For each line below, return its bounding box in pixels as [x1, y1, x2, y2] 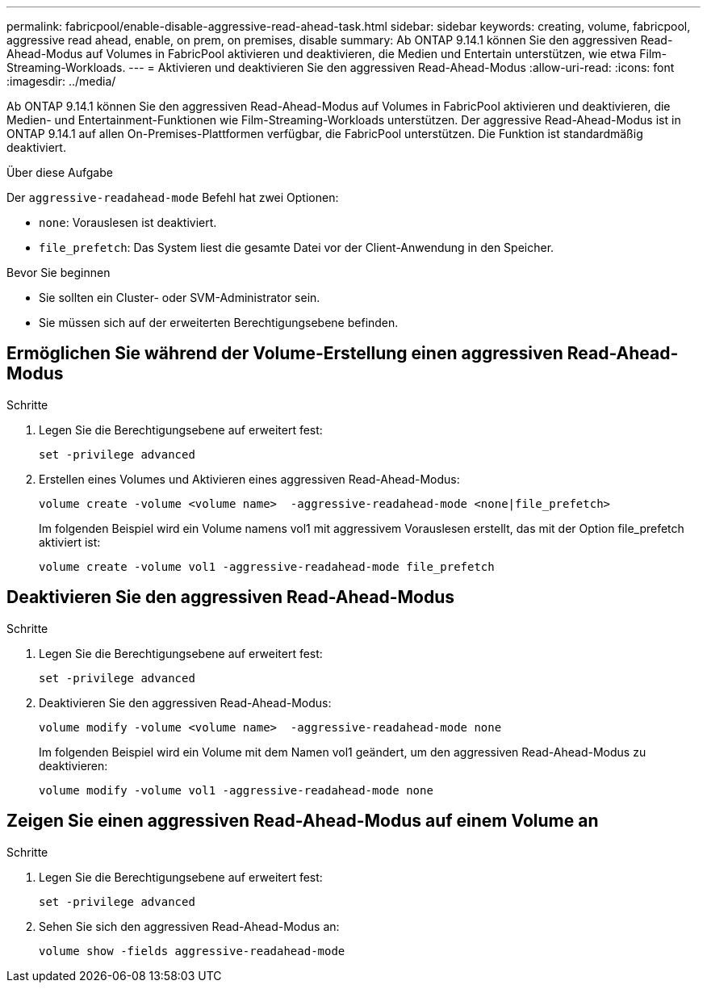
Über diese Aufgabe [6, 166, 113, 179]
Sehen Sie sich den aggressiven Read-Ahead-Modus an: [39, 919, 340, 933]
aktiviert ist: [39, 534, 101, 549]
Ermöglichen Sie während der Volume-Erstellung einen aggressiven [6, 343, 563, 364]
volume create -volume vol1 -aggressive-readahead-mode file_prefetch [39, 559, 495, 573]
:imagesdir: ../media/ [6, 74, 116, 88]
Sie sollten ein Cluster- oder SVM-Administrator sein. [39, 291, 320, 304]
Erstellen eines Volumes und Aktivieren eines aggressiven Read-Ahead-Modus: [39, 471, 460, 486]
